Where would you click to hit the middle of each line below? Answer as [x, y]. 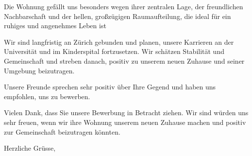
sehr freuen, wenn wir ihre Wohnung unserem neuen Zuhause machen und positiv [125, 122]
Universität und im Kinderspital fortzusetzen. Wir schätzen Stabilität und [114, 51]
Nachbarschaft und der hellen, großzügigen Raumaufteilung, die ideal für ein [118, 16]
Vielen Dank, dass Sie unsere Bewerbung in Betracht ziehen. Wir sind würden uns [126, 113]
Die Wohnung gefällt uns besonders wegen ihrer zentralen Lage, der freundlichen [124, 6]
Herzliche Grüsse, [30, 148]
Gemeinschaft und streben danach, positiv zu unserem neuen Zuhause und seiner [124, 61]
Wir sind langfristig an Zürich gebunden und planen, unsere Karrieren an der [119, 42]
